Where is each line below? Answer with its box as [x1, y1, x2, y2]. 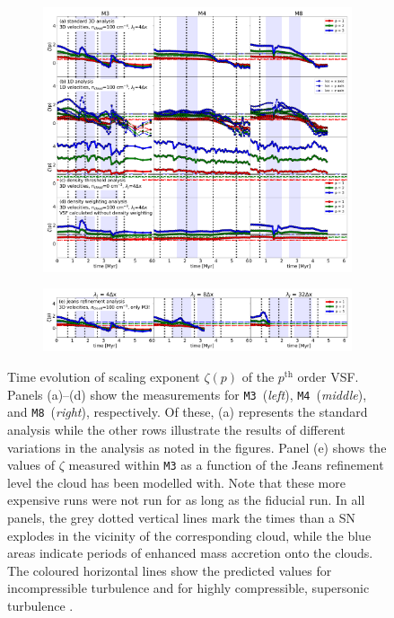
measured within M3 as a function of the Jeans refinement [68, 455, 384, 474]
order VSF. [297, 367, 359, 385]
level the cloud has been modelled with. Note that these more [7, 472, 346, 491]
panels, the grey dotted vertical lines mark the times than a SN [7, 508, 356, 526]
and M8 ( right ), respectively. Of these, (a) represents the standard [7, 402, 368, 421]
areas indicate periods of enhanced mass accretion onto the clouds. [7, 543, 373, 562]
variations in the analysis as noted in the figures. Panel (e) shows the [7, 437, 387, 456]
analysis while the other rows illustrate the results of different [7, 419, 346, 438]
